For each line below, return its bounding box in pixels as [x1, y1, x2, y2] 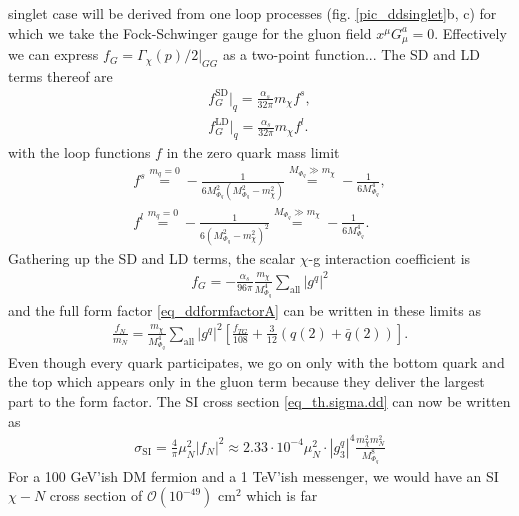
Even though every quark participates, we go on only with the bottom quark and [8, 351, 505, 372]
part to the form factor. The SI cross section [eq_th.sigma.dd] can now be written [8, 391, 511, 412]
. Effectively [434, 22, 507, 43]
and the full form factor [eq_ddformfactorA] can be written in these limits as [8, 299, 481, 320]
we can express [8, 44, 99, 65]
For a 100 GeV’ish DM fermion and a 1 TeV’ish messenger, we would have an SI [8, 465, 499, 486]
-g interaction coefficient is [308, 247, 471, 268]
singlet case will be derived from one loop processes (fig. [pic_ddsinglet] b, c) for [8, 3, 497, 23]
